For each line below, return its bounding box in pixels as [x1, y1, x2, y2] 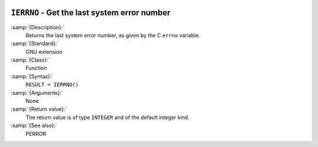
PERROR [25, 130, 47, 137]
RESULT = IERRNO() [25, 81, 79, 88]
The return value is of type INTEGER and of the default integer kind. [25, 114, 190, 121]
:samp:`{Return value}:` [11, 105, 68, 112]
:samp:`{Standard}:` [11, 40, 59, 47]
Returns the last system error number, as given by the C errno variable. [25, 32, 200, 39]
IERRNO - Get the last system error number [11, 8, 171, 18]
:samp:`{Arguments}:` [11, 89, 64, 96]
